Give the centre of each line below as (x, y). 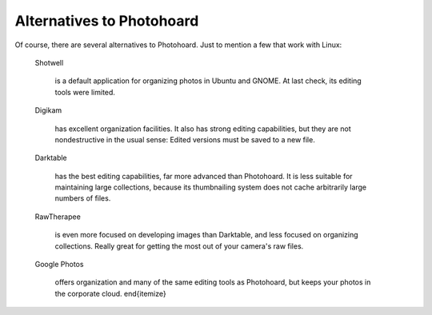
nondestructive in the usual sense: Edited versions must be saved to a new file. (185, 139)
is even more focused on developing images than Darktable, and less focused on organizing (207, 235)
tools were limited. (85, 92)
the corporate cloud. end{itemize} (111, 293)
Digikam (48, 110)
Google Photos (59, 265)
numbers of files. (83, 198)
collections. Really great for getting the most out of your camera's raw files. (179, 246)
